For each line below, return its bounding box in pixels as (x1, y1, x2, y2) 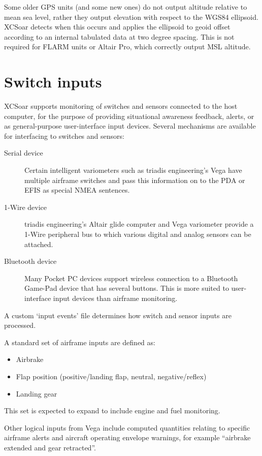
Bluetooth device (4, 256, 57, 266)
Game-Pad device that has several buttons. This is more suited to (24, 283, 229, 293)
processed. (4, 320, 36, 330)
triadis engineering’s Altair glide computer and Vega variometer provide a (24, 219, 254, 229)
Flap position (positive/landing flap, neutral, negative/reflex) (16, 371, 207, 381)
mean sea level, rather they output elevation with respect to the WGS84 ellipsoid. (4, 11, 258, 22)
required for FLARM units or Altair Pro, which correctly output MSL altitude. (4, 41, 251, 52)
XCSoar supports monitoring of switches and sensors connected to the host (4, 101, 238, 111)
